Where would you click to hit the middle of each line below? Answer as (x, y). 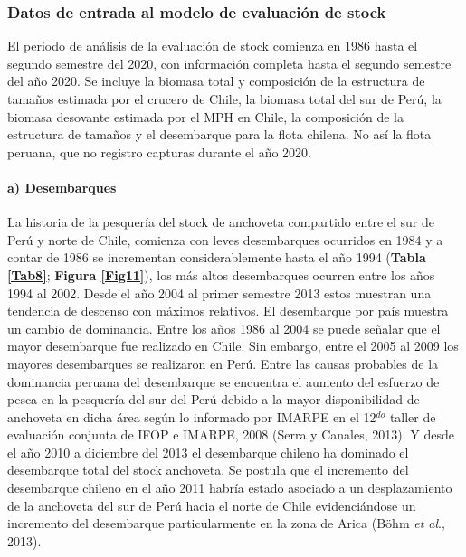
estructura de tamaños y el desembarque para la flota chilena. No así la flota (219, 134)
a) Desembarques (62, 187)
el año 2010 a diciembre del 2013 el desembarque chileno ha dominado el (208, 452)
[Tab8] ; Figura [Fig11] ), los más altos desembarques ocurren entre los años (221, 274)
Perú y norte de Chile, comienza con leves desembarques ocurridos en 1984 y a (225, 239)
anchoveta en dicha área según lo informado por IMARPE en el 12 (192, 416)
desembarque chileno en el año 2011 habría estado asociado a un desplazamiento (230, 488)
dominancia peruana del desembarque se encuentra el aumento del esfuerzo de (223, 381)
